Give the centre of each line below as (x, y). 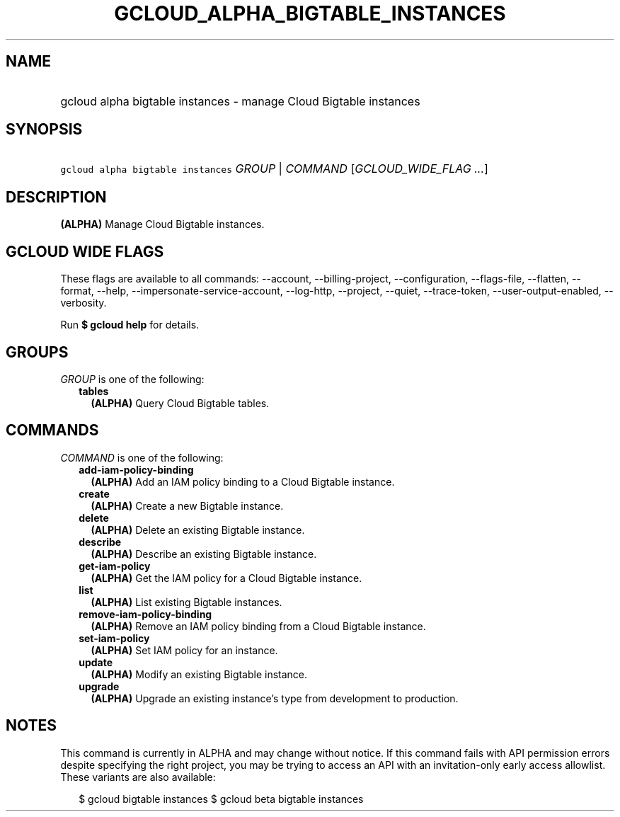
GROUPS (37, 352)
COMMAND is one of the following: (142, 457)
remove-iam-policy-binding (145, 614)
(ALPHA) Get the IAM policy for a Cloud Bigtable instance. (226, 578)
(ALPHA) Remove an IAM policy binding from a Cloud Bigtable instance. (258, 626)
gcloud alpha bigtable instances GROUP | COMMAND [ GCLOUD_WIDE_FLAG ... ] (274, 169)
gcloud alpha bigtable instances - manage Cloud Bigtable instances (240, 101)
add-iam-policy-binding (136, 469)
